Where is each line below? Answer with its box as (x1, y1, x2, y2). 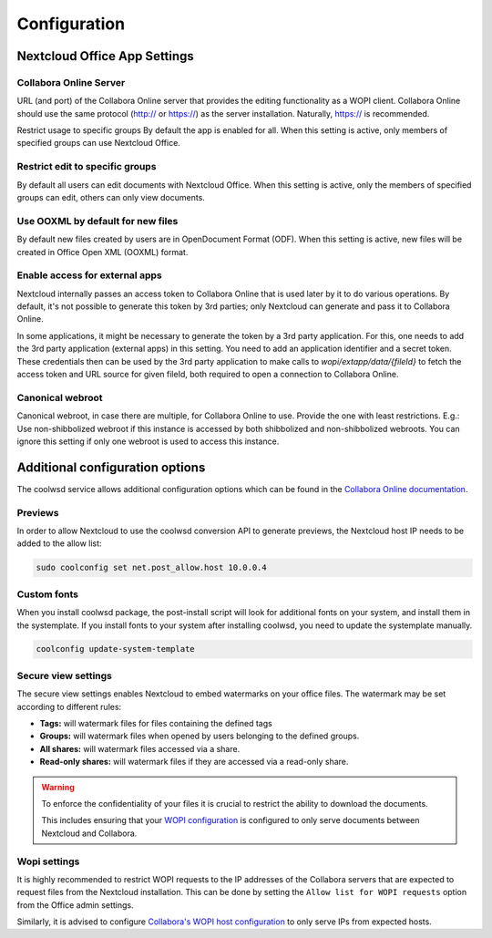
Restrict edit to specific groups (16, 160, 157, 173)
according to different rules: (16, 701, 122, 712)
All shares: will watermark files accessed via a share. (39, 743, 241, 754)
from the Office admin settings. (16, 899, 134, 911)
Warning (41, 781, 75, 792)
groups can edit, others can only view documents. (16, 192, 205, 203)
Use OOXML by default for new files (16, 214, 179, 227)
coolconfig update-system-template (36, 644, 195, 655)
